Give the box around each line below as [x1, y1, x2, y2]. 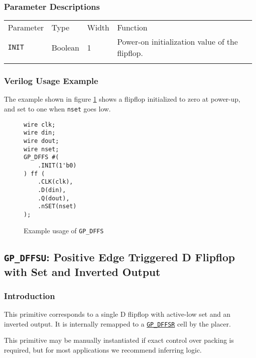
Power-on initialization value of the [117, 36, 238, 48]
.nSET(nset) [37, 203, 77, 210]
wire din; [24, 129, 56, 137]
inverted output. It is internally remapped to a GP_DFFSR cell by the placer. [4, 318, 231, 329]
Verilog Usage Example [4, 75, 98, 87]
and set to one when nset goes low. [4, 104, 111, 114]
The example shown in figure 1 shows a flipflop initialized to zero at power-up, [4, 94, 241, 104]
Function [117, 22, 148, 33]
